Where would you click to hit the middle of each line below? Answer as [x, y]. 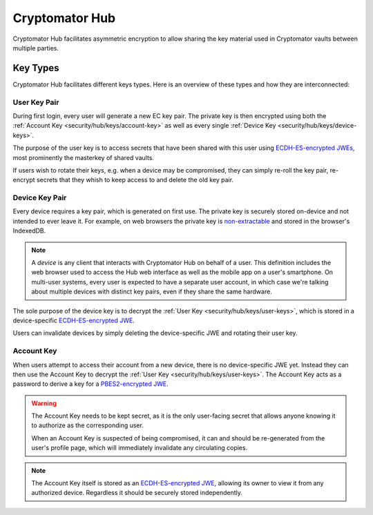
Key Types [36, 68]
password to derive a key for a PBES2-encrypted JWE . [90, 384]
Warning [44, 403]
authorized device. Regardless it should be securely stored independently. [137, 493]
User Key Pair [36, 102]
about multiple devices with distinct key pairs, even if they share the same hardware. [152, 292]
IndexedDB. [29, 231]
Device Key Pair [40, 198]
